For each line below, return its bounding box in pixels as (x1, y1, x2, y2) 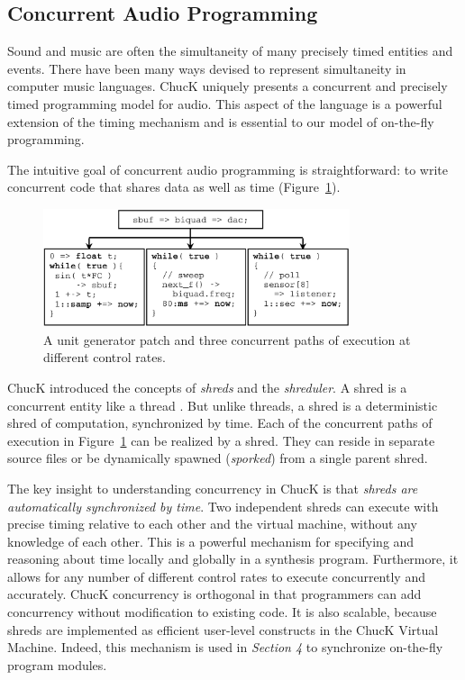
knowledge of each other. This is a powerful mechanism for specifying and (7, 531, 415, 550)
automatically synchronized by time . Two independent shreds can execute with (7, 496, 439, 515)
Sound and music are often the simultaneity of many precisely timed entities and (7, 41, 453, 60)
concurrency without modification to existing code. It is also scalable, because (7, 603, 437, 621)
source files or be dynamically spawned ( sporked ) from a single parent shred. (7, 449, 428, 467)
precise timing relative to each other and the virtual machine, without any (7, 514, 417, 533)
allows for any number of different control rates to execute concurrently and (7, 567, 425, 585)
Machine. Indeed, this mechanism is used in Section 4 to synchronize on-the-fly (7, 638, 443, 657)
